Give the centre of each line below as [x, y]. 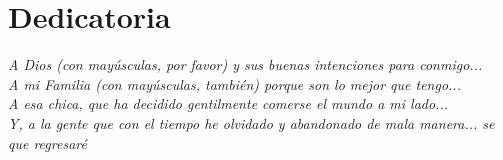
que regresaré [47, 142]
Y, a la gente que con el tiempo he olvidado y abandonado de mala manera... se [251, 122]
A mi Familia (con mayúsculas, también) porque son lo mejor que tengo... [234, 83]
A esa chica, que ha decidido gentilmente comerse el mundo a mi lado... [228, 103]
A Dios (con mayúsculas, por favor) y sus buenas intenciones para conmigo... [245, 64]
